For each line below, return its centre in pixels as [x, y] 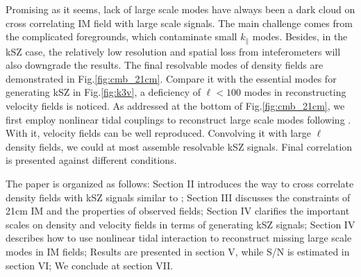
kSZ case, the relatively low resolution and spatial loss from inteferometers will [173, 51]
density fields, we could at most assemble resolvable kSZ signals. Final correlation [179, 146]
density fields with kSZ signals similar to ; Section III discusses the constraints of [178, 197]
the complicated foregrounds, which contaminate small [121, 36]
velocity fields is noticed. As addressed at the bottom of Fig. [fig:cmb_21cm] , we [175, 106]
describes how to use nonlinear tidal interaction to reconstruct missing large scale [179, 238]
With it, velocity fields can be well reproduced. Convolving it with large [159, 133]
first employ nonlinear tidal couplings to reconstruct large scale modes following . [178, 119]
